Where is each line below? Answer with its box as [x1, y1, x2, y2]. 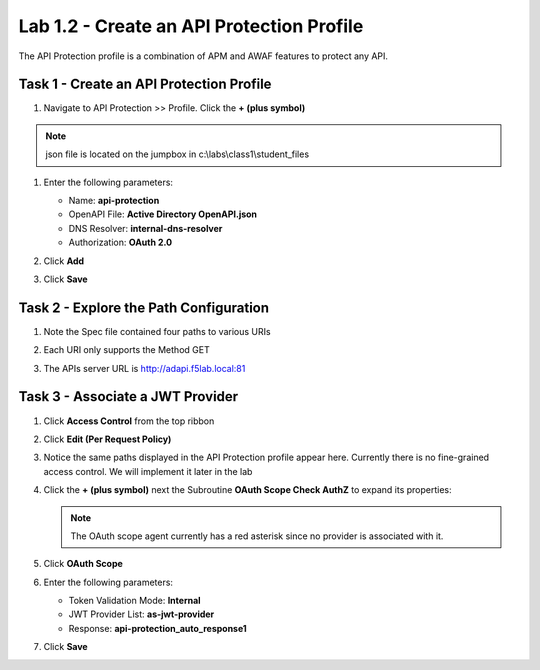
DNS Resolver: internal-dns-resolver [68, 222, 223, 234]
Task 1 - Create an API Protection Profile [18, 76, 272, 93]
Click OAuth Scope [43, 558, 124, 570]
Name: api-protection [68, 195, 160, 207]
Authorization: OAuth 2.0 [68, 236, 173, 249]
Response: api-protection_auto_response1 [68, 622, 247, 634]
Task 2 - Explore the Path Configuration [18, 299, 270, 316]
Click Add [43, 255, 85, 267]
